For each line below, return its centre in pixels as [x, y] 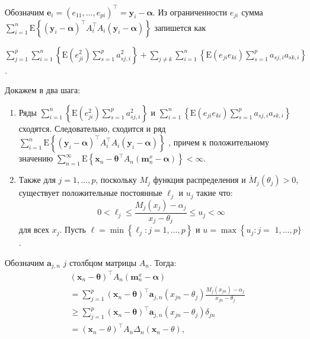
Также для [37, 180]
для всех [34, 229]
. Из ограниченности [190, 12]
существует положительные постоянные [90, 193]
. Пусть [73, 229]
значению [36, 158]
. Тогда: [163, 262]
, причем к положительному [219, 142]
